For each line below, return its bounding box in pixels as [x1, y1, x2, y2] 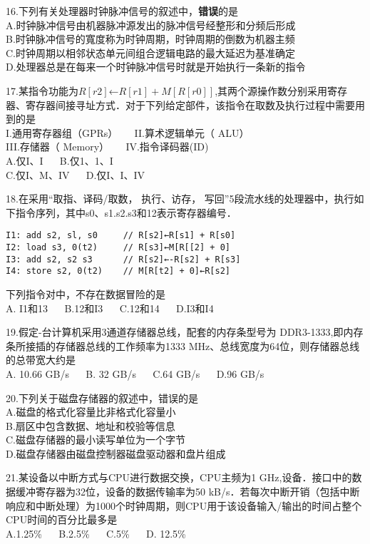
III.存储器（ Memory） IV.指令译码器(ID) [6, 139, 209, 154]
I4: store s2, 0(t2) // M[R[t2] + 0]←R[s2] [6, 266, 230, 277]
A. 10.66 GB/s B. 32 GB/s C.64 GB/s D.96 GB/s [6, 366, 264, 381]
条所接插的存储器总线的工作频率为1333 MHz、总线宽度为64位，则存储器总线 [6, 338, 360, 353]
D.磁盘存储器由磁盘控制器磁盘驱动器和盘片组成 [6, 446, 226, 461]
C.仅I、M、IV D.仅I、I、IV [6, 167, 145, 182]
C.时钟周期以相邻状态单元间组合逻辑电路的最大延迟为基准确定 [6, 45, 295, 60]
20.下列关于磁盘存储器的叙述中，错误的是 [6, 390, 198, 405]
